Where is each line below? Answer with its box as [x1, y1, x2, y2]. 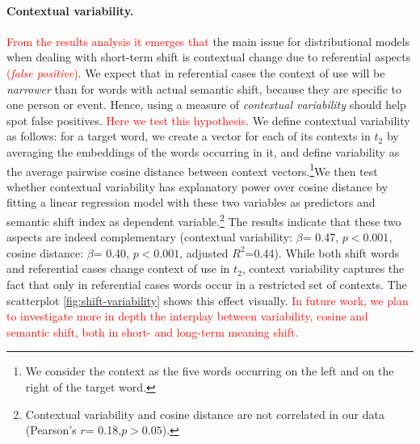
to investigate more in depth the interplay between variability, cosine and [6, 308, 368, 325]
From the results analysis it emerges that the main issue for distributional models [6, 32, 410, 49]
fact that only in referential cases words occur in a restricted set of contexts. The [6, 276, 407, 293]
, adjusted [179, 244, 229, 261]
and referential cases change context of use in [6, 260, 230, 277]
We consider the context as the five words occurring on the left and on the [25, 362, 394, 379]
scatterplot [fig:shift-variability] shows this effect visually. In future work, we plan [6, 291, 409, 308]
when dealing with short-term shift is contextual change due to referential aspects [6, 48, 411, 65]
